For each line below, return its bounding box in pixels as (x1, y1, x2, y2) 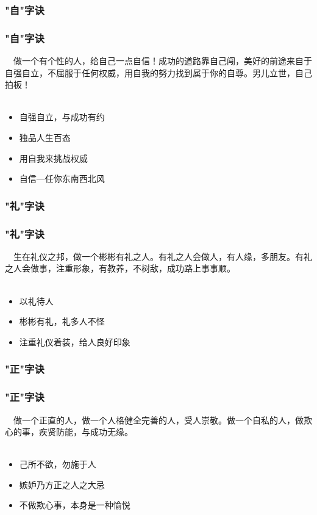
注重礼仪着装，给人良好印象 (19, 335, 130, 348)
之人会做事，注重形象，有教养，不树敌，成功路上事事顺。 (5, 262, 235, 275)
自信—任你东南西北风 (19, 172, 105, 185)
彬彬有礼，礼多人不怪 (19, 315, 105, 328)
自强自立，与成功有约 (19, 110, 105, 123)
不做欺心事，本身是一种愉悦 (19, 499, 130, 511)
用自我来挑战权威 (19, 151, 88, 164)
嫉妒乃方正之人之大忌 (19, 478, 105, 491)
